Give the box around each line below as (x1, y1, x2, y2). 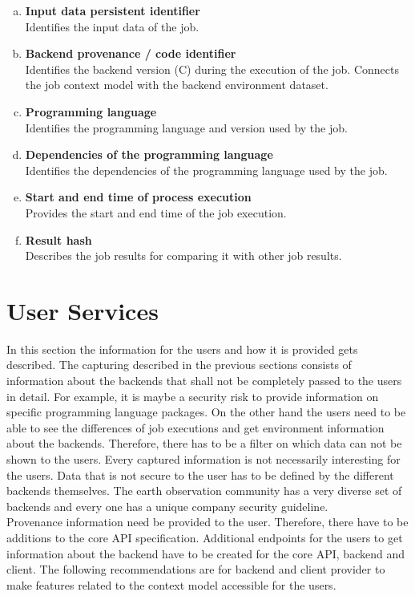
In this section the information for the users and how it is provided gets (6, 340, 358, 357)
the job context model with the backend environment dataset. (25, 76, 328, 93)
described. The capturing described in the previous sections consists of (6, 356, 352, 373)
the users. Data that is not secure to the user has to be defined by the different (6, 466, 394, 483)
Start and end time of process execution (25, 189, 252, 205)
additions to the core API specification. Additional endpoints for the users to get (6, 529, 403, 545)
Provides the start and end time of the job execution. (25, 204, 287, 221)
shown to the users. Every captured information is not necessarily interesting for (6, 451, 401, 467)
